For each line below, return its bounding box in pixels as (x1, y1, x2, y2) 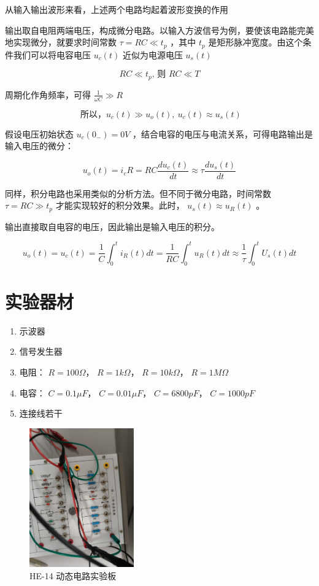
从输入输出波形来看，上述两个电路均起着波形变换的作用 (5, 3, 228, 15)
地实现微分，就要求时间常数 (5, 36, 117, 48)
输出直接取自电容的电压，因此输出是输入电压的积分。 (5, 220, 220, 233)
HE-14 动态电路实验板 (29, 569, 117, 582)
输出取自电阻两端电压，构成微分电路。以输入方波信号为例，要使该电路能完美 (5, 23, 314, 36)
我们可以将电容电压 (13, 48, 91, 61)
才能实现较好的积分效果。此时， (55, 199, 185, 212)
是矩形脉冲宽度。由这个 (208, 36, 303, 48)
